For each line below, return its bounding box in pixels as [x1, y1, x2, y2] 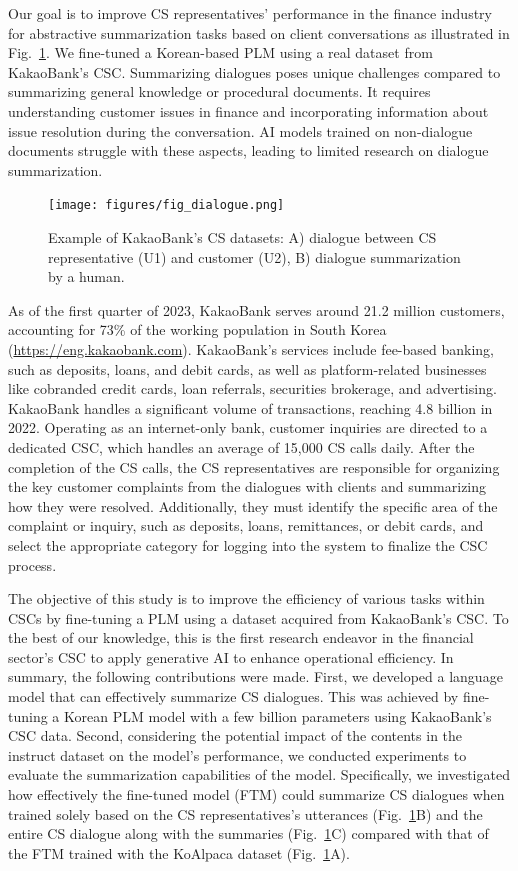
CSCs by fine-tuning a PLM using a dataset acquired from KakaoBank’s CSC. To [8, 607, 509, 628]
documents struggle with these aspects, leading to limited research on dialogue [8, 140, 489, 161]
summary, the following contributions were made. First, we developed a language [8, 666, 503, 687]
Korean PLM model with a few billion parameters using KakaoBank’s [64, 705, 492, 726]
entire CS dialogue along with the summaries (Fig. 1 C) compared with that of [8, 823, 489, 844]
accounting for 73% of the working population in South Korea [8, 319, 387, 340]
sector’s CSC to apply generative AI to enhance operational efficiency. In [8, 646, 454, 667]
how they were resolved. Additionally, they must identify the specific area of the [8, 495, 498, 516]
